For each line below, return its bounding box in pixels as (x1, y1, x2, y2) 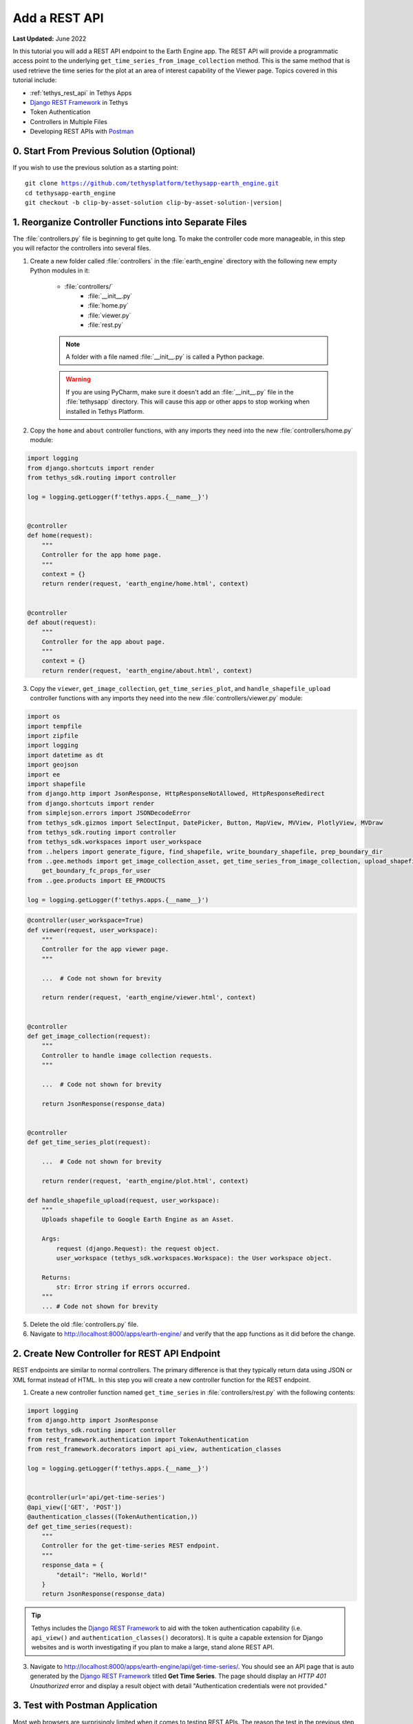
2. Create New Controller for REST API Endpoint (12, 1348, 220, 1360)
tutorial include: (12, 76, 57, 84)
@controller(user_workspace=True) (27, 916, 144, 924)
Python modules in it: (30, 266, 90, 275)
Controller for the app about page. (41, 638, 165, 645)
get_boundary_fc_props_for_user (41, 867, 151, 875)
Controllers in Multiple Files (30, 117, 108, 126)
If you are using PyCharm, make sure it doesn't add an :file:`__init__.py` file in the (65, 388, 294, 396)
